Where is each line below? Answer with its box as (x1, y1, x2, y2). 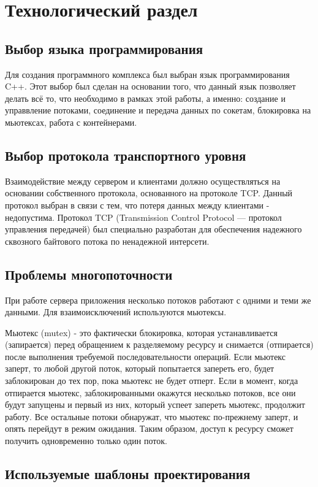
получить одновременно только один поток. (5, 434, 167, 447)
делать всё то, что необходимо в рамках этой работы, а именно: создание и (5, 91, 286, 104)
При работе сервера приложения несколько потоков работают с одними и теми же (5, 293, 311, 306)
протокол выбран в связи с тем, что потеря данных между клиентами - (5, 198, 270, 211)
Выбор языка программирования (5, 39, 203, 58)
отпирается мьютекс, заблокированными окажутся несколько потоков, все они (5, 386, 296, 399)
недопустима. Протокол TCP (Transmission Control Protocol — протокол (5, 210, 282, 223)
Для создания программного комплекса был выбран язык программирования (5, 67, 290, 80)
